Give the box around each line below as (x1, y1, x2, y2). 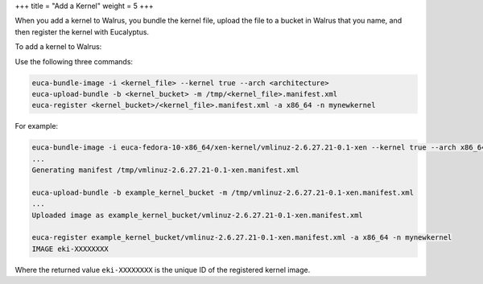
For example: (14, 121, 59, 131)
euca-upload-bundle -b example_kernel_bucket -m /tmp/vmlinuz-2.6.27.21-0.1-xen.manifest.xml (31, 187, 415, 197)
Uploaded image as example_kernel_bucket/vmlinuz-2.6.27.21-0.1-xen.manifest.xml (31, 210, 364, 220)
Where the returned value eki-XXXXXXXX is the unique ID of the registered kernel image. (14, 265, 311, 274)
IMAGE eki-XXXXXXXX (31, 244, 109, 253)
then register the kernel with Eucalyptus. (14, 27, 149, 36)
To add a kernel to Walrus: (14, 42, 102, 51)
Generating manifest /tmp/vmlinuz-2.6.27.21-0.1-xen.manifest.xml (31, 166, 299, 175)
